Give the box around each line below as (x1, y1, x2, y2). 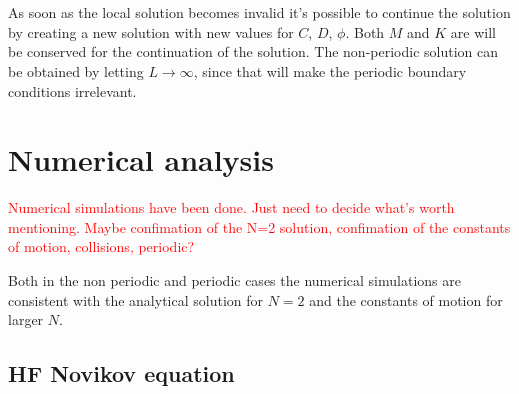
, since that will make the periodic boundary (193, 60, 467, 81)
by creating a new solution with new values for (8, 21, 294, 42)
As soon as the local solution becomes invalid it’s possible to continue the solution (8, 2, 511, 23)
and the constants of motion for (309, 289, 503, 310)
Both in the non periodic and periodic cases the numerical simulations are (8, 270, 461, 291)
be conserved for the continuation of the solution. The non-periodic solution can (8, 41, 498, 62)
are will (450, 21, 496, 42)
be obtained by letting (8, 60, 144, 81)
